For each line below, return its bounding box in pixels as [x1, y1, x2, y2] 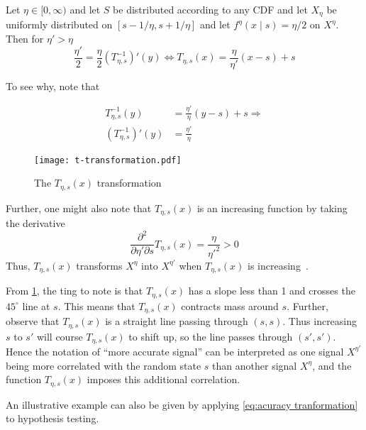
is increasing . [248, 258, 309, 272]
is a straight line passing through [105, 314, 248, 329]
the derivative [6, 216, 65, 231]
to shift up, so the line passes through [128, 329, 293, 343]
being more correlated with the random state [6, 358, 201, 373]
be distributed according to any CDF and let [113, 2, 308, 16]
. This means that [57, 298, 135, 313]
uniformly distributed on [6, 17, 113, 32]
